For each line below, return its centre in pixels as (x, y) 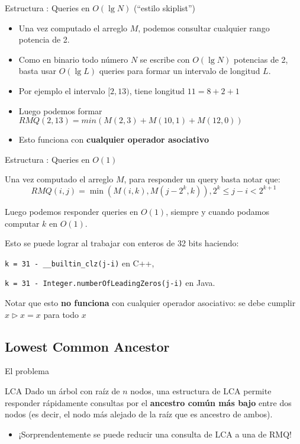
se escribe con (165, 59)
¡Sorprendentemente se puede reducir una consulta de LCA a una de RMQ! (155, 434)
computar (22, 223)
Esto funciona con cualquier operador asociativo (114, 139)
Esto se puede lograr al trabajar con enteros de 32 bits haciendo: (122, 243)
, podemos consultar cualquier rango (204, 28)
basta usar (37, 71)
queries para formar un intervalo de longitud (180, 71)
